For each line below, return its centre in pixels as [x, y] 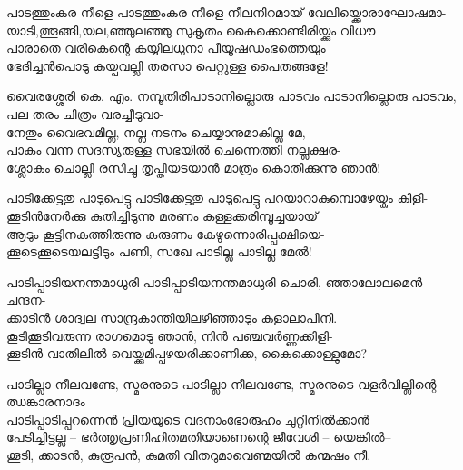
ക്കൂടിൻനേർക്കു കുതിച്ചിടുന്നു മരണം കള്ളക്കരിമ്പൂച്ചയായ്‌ [163, 215]
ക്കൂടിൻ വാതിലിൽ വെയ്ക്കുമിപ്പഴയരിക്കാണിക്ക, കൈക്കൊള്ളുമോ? [187, 353]
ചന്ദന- [26, 300]
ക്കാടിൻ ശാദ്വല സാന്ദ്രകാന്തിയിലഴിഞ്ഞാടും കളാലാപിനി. [172, 317]
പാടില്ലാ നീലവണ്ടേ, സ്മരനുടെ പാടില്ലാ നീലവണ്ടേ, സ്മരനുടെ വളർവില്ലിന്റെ [222, 383]
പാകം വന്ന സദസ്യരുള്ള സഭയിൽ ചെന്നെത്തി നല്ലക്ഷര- [174, 150]
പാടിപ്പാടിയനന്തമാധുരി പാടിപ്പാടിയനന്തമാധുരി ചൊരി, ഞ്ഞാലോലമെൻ [215, 281]
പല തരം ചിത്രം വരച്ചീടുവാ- [85, 113]
